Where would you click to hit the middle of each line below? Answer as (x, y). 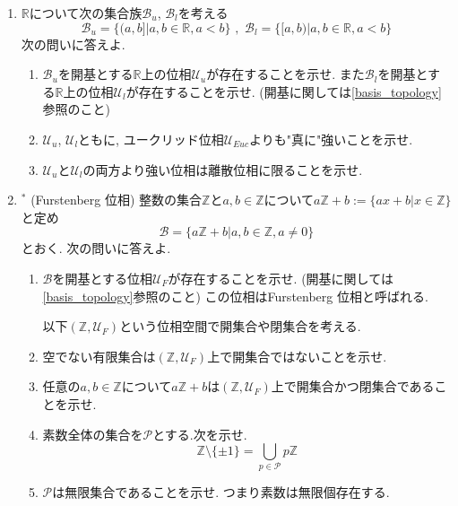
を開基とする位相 (103, 278)
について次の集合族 (86, 13)
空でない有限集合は (99, 356)
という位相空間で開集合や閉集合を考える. (240, 326)
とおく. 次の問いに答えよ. (96, 248)
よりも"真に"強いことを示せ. (331, 139)
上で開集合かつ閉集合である (353, 386)
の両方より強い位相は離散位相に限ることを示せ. (223, 169)
